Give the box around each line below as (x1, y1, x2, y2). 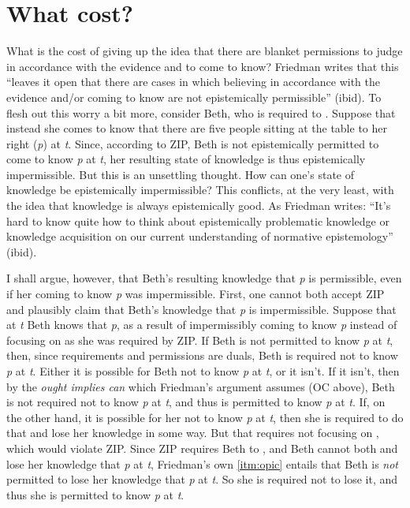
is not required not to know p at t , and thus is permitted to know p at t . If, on (6, 394, 386, 410)
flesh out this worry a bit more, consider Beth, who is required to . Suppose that (6, 104, 396, 121)
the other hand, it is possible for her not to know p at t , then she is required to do (6, 409, 404, 425)
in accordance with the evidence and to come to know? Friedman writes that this (6, 58, 399, 74)
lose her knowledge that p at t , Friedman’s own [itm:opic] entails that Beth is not (6, 455, 398, 472)
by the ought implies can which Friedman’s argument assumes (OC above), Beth (6, 378, 395, 394)
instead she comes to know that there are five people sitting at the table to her (6, 120, 387, 136)
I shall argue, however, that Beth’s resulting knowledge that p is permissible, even (6, 270, 402, 286)
